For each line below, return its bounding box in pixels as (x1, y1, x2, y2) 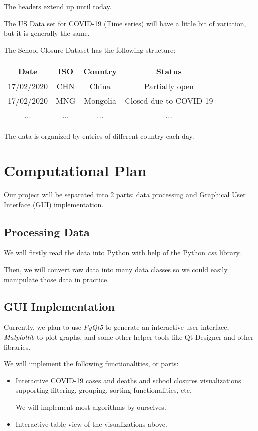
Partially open (144, 80, 194, 92)
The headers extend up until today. (4, 1, 112, 11)
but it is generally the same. (4, 28, 90, 38)
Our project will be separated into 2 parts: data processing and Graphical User (4, 189, 246, 200)
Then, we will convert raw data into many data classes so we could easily (4, 264, 228, 275)
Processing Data (4, 224, 90, 239)
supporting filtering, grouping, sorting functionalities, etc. (15, 385, 192, 395)
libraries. (4, 341, 31, 352)
